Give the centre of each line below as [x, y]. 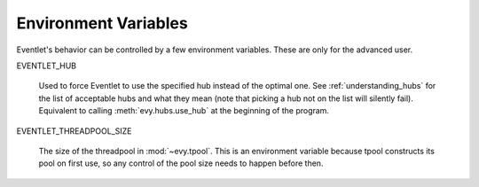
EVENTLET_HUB [47, 66]
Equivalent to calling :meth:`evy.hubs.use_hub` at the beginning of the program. [184, 111]
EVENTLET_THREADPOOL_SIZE [74, 131]
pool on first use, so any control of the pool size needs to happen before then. [181, 163]
